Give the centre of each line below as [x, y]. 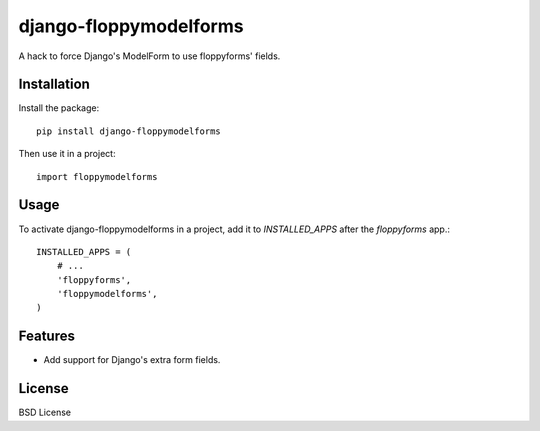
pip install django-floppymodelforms [129, 131]
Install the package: [59, 108]
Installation [54, 84]
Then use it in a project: [67, 154]
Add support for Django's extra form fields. [132, 360]
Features [46, 336]
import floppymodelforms [97, 176]
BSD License [45, 412]
